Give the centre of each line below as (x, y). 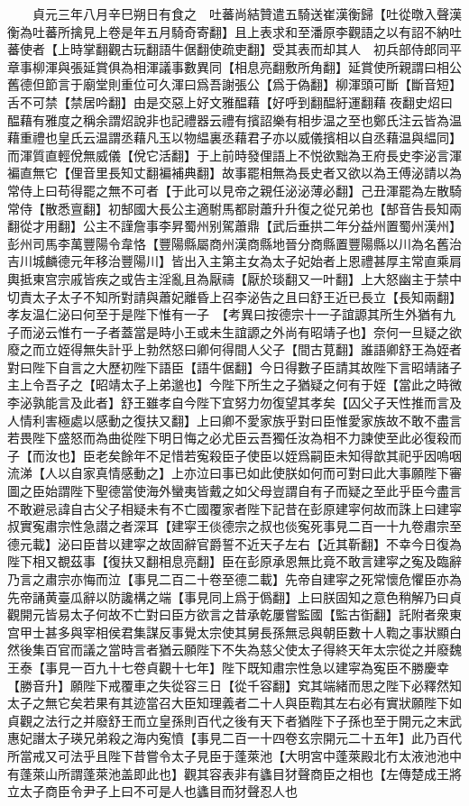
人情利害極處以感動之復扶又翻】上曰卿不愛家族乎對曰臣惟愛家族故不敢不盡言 (234, 420)
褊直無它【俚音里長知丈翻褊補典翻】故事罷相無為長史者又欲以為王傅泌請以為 (234, 173)
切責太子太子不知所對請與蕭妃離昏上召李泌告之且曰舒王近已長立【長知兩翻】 (234, 296)
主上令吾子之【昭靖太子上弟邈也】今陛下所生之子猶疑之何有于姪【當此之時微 (234, 385)
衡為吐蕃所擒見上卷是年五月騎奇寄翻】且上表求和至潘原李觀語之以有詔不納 (228, 31)
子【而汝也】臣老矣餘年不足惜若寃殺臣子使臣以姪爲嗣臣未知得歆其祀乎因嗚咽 (234, 455)
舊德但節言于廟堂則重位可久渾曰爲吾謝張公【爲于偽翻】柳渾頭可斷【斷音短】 (234, 84)
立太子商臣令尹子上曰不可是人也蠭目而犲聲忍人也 (152, 791)
